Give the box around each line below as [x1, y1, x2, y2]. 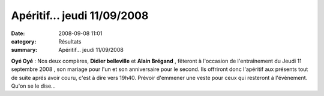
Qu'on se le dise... [11, 82, 56, 89]
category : [11, 38, 37, 45]
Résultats [58, 38, 82, 45]
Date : [11, 30, 25, 37]
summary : [11, 47, 38, 54]
